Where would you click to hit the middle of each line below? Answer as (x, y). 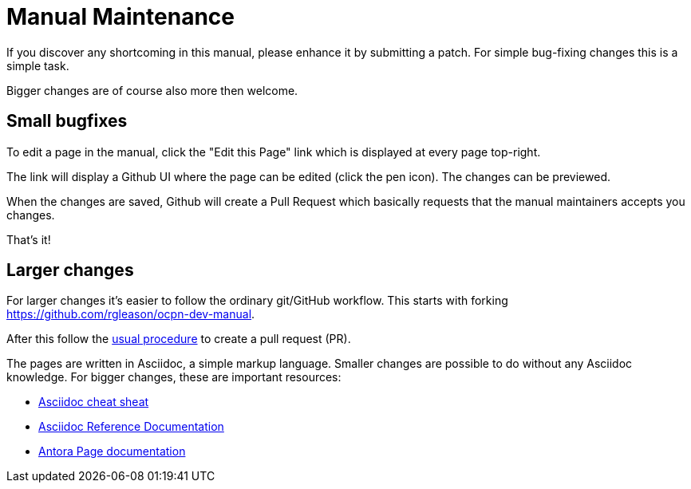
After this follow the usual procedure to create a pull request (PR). (179, 339)
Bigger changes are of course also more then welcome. (152, 90)
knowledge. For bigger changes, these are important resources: (174, 377)
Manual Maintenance (120, 17)
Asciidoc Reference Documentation (131, 427)
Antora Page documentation (112, 452)
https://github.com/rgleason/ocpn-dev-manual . (131, 314)
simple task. (38, 65)
